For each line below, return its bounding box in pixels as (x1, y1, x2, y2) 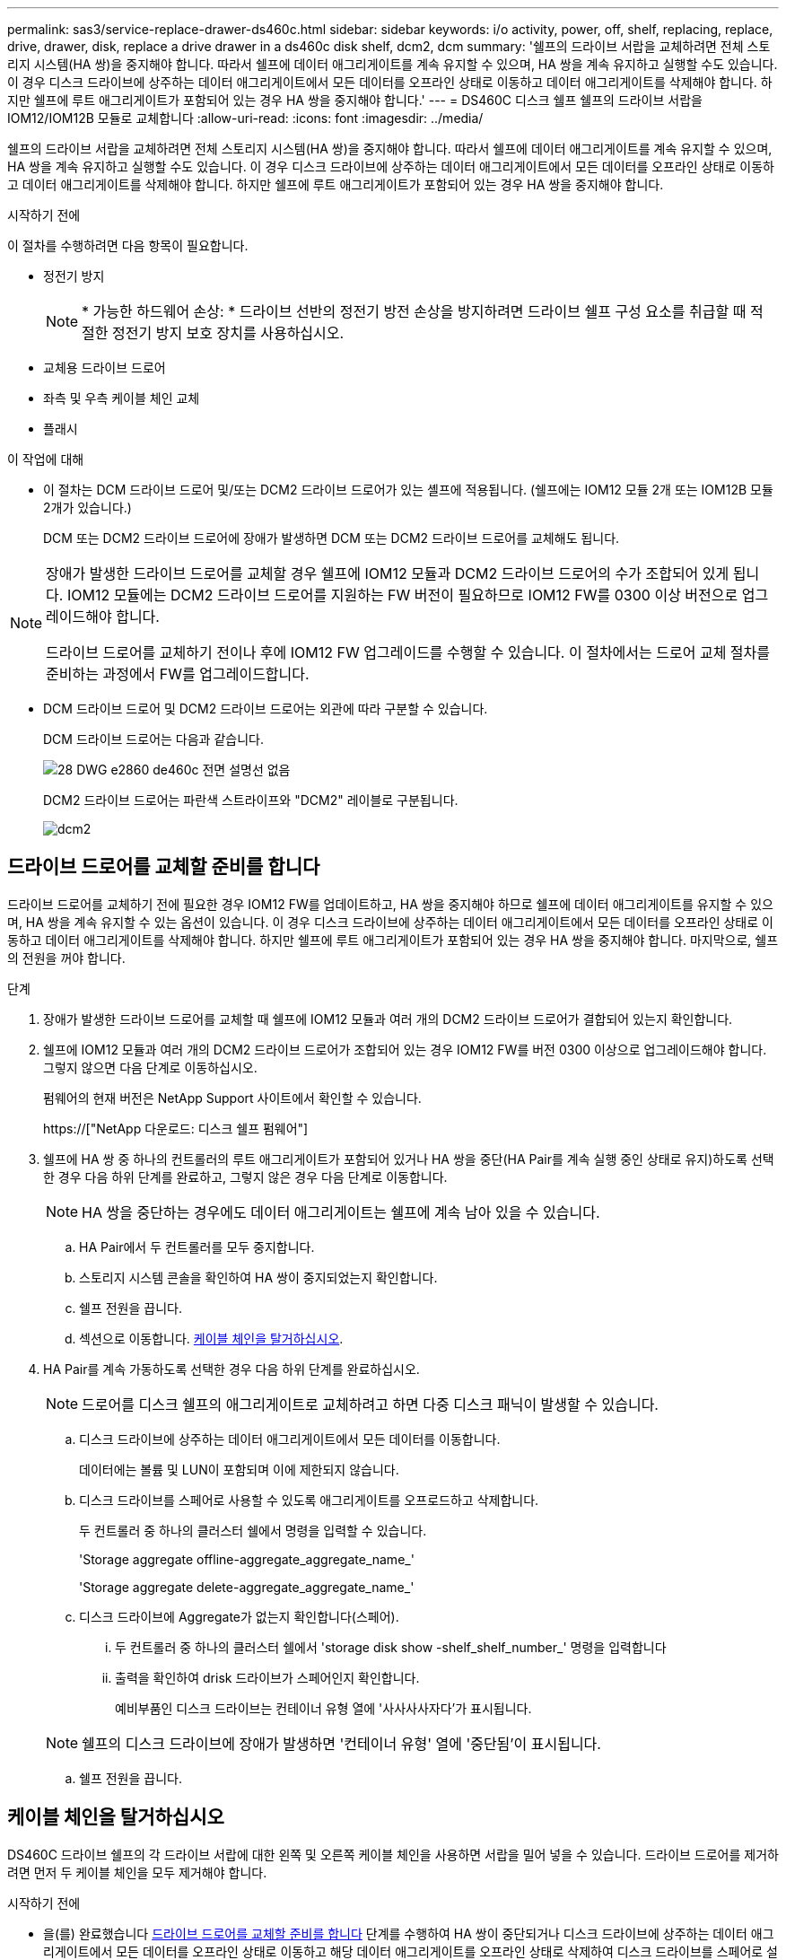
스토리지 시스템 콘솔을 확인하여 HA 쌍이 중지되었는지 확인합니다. (79, 1269, 438, 1285)
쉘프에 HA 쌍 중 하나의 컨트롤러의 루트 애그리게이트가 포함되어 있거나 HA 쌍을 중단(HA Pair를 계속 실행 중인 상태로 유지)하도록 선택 (43, 1151, 774, 1167)
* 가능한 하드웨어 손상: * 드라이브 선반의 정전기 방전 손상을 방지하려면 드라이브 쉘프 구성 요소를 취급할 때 (82, 302, 747, 320)
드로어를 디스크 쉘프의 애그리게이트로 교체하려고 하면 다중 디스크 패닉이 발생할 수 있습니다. (82, 1395, 659, 1413)
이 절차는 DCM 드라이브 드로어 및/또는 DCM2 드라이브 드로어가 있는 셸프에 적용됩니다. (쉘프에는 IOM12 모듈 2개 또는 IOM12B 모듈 (43, 482, 773, 497)
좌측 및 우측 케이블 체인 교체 (43, 390, 200, 406)
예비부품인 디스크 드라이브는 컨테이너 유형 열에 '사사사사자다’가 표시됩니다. (115, 1700, 532, 1716)
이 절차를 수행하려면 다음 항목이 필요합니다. (7, 238, 249, 253)
